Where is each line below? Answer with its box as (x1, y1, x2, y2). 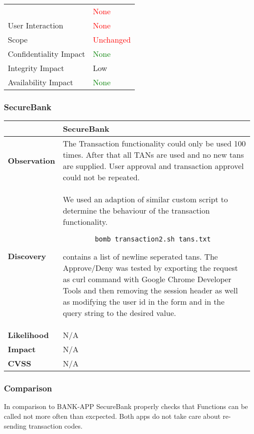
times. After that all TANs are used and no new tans (63, 149, 244, 161)
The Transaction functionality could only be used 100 (63, 138, 246, 149)
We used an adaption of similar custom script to (63, 193, 228, 205)
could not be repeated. (63, 171, 140, 183)
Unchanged (93, 34, 131, 45)
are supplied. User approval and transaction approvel (63, 160, 244, 172)
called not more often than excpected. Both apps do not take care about (4, 411, 221, 421)
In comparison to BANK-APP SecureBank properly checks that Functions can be (4, 401, 248, 411)
